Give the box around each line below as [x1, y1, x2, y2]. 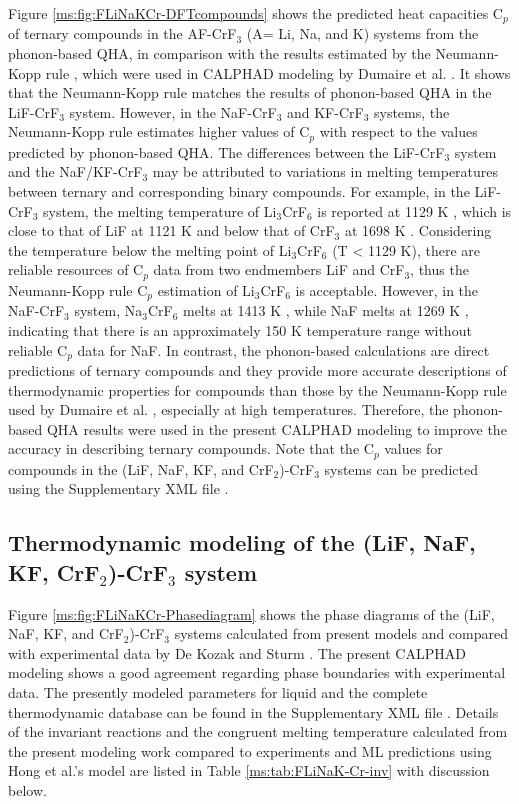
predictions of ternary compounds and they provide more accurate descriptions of [8, 359, 507, 380]
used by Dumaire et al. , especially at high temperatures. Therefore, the [8, 399, 449, 420]
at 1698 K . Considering [344, 220, 492, 241]
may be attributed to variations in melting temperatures [152, 161, 499, 182]
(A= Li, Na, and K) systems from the [246, 23, 479, 44]
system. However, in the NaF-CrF [69, 101, 277, 122]
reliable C [8, 339, 68, 360]
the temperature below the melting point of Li [8, 239, 292, 260]
